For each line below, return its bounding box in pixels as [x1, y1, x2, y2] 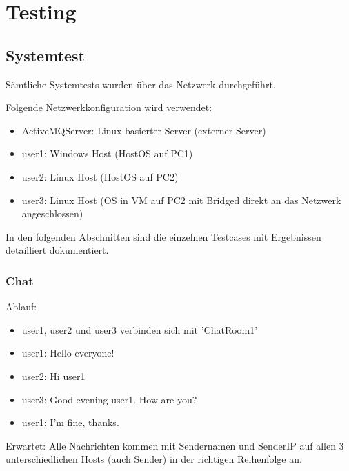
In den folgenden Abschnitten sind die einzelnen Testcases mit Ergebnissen [6, 229, 321, 243]
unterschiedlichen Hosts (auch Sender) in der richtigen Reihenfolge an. [6, 452, 302, 466]
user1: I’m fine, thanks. [21, 415, 119, 430]
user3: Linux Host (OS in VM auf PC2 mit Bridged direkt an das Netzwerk [21, 192, 341, 207]
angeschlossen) [21, 206, 83, 221]
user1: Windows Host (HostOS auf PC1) [21, 146, 193, 161]
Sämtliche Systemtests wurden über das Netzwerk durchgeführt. [6, 77, 276, 91]
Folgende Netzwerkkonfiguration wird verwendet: [6, 100, 212, 114]
